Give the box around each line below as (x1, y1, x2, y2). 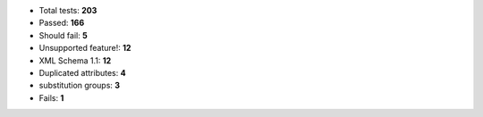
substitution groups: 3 (38, 80, 121, 91)
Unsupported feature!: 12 (38, 43, 131, 54)
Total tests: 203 (38, 5, 97, 15)
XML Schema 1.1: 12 (38, 54, 112, 66)
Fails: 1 (38, 92, 64, 103)
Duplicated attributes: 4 (38, 67, 126, 78)
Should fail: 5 (38, 29, 89, 40)
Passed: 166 (38, 18, 85, 29)
